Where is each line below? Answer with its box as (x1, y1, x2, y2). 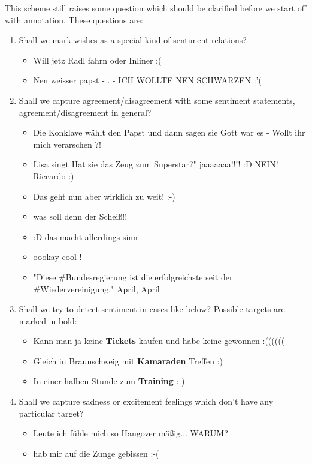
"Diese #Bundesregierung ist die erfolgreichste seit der (33, 270, 233, 283)
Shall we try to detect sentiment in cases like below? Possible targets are (19, 303, 285, 315)
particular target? (19, 406, 84, 419)
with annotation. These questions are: (5, 13, 143, 26)
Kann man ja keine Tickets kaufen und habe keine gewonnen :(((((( (33, 334, 285, 347)
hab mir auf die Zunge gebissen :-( (33, 447, 159, 459)
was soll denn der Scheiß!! (33, 210, 128, 223)
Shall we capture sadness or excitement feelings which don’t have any (19, 395, 274, 408)
